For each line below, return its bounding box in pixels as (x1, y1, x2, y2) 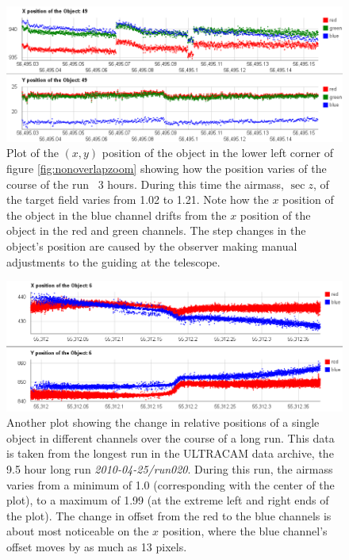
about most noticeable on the (6, 523, 149, 539)
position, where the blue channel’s (162, 523, 328, 539)
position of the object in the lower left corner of (102, 144, 333, 161)
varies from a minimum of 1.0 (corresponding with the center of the (6, 476, 335, 493)
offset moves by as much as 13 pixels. (6, 539, 187, 554)
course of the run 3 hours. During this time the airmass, (6, 175, 284, 192)
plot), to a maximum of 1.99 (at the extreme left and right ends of (6, 492, 329, 508)
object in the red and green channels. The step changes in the (6, 222, 306, 239)
